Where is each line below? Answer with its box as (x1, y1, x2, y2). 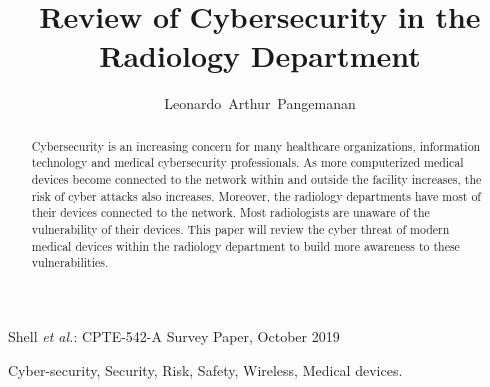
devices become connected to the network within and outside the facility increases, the (31, 171, 482, 188)
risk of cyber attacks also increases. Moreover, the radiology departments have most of (31, 187, 481, 204)
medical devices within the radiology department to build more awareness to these (31, 237, 460, 254)
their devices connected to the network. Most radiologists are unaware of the (31, 204, 430, 221)
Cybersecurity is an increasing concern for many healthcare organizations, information (31, 137, 481, 154)
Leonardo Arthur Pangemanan (164, 93, 356, 114)
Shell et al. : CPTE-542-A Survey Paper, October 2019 (8, 325, 340, 346)
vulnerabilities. (31, 254, 109, 271)
